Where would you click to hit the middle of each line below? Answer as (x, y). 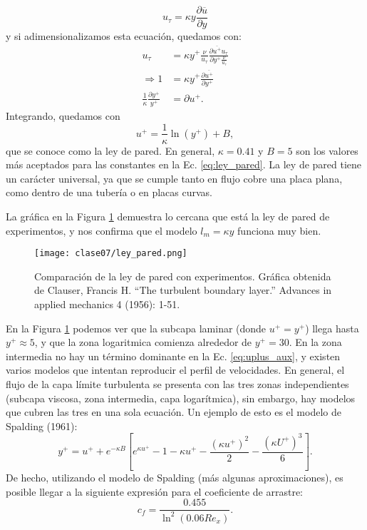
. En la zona (315, 342)
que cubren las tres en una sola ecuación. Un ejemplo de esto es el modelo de (174, 412)
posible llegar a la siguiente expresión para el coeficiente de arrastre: (155, 491)
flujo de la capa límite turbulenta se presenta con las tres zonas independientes (177, 383)
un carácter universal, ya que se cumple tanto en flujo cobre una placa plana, (174, 178)
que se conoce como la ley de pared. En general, (110, 150)
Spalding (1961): (42, 425)
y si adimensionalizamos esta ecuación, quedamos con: (124, 36)
